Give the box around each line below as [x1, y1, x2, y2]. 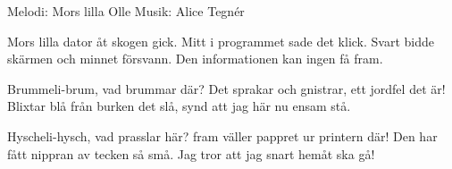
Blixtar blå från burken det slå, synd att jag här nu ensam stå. [7, 97, 351, 115]
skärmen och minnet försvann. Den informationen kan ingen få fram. [7, 49, 383, 68]
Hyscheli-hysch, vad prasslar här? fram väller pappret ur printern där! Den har [7, 126, 438, 145]
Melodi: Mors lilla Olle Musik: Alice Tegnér [7, 2, 245, 20]
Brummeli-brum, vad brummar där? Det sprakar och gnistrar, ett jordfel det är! [7, 79, 446, 97]
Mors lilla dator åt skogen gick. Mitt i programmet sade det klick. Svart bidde [7, 31, 434, 50]
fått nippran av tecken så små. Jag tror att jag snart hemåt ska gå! [7, 144, 375, 163]
